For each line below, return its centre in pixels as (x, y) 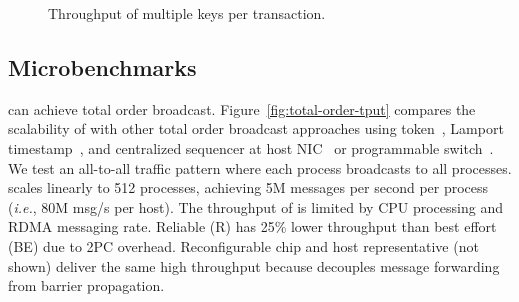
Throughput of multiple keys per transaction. (187, 13)
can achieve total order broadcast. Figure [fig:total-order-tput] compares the (242, 108)
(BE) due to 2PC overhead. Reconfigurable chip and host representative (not (243, 245)
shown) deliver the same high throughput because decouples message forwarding (254, 265)
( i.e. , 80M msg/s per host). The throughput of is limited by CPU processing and (255, 206)
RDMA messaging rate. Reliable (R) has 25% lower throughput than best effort (252, 226)
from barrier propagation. (86, 285)
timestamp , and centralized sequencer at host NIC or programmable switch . (251, 147)
